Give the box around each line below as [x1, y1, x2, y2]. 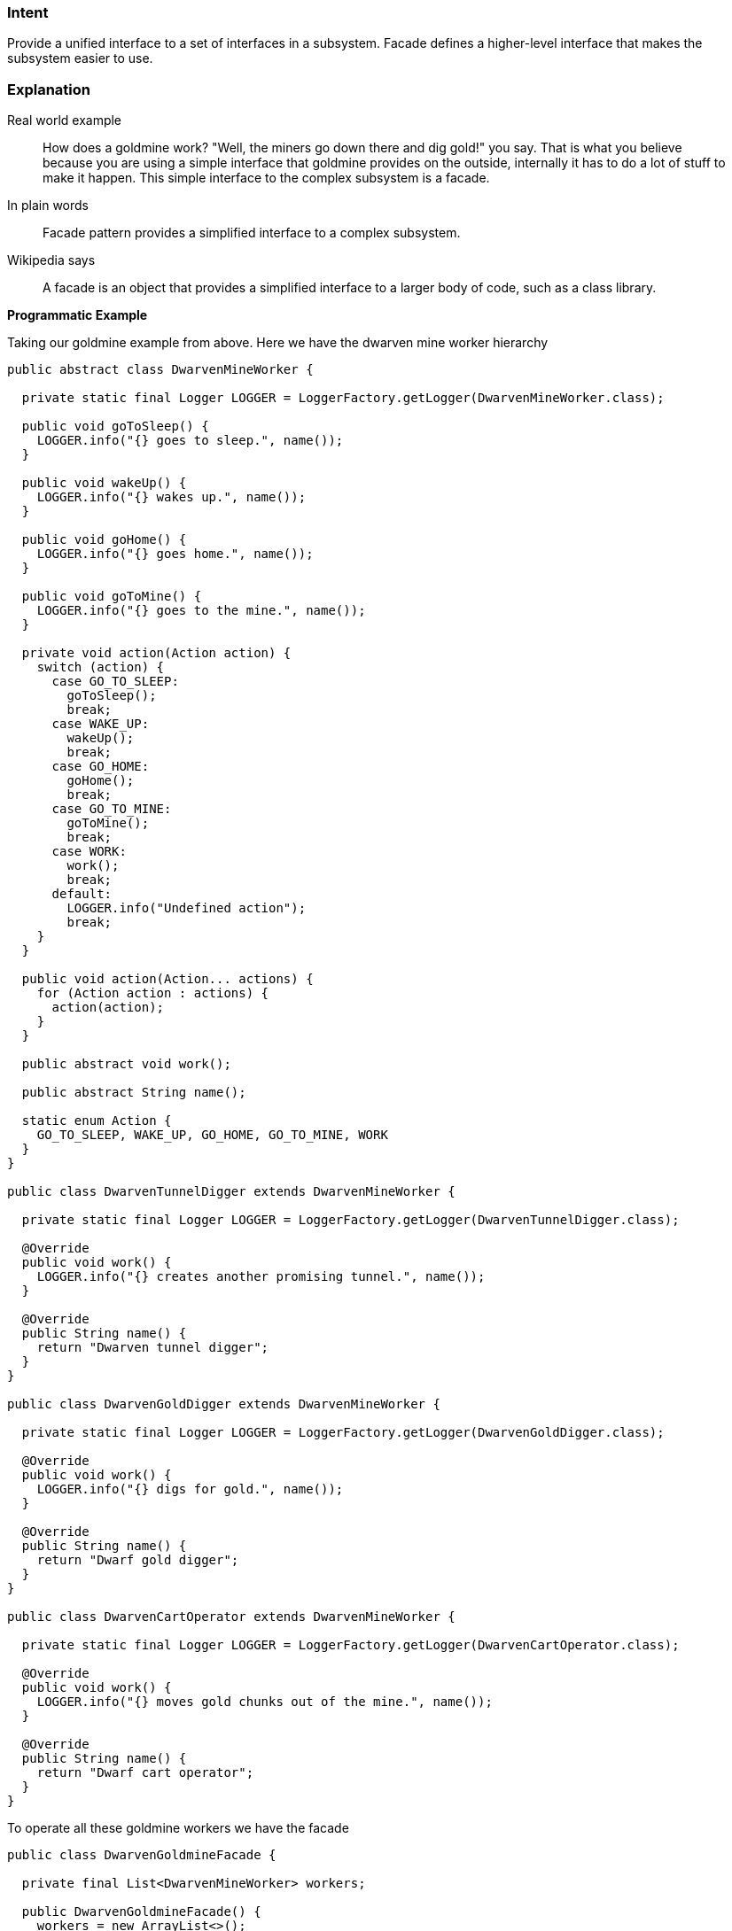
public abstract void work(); [21, 1057, 231, 1072]
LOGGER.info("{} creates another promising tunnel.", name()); [36, 1269, 486, 1284]
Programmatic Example [7, 307, 148, 323]
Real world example [7, 112, 122, 128]
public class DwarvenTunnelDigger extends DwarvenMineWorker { [7, 1184, 456, 1199]
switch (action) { [36, 660, 165, 675]
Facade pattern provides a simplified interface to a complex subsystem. [43, 225, 461, 241]
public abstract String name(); [21, 1085, 246, 1100]
